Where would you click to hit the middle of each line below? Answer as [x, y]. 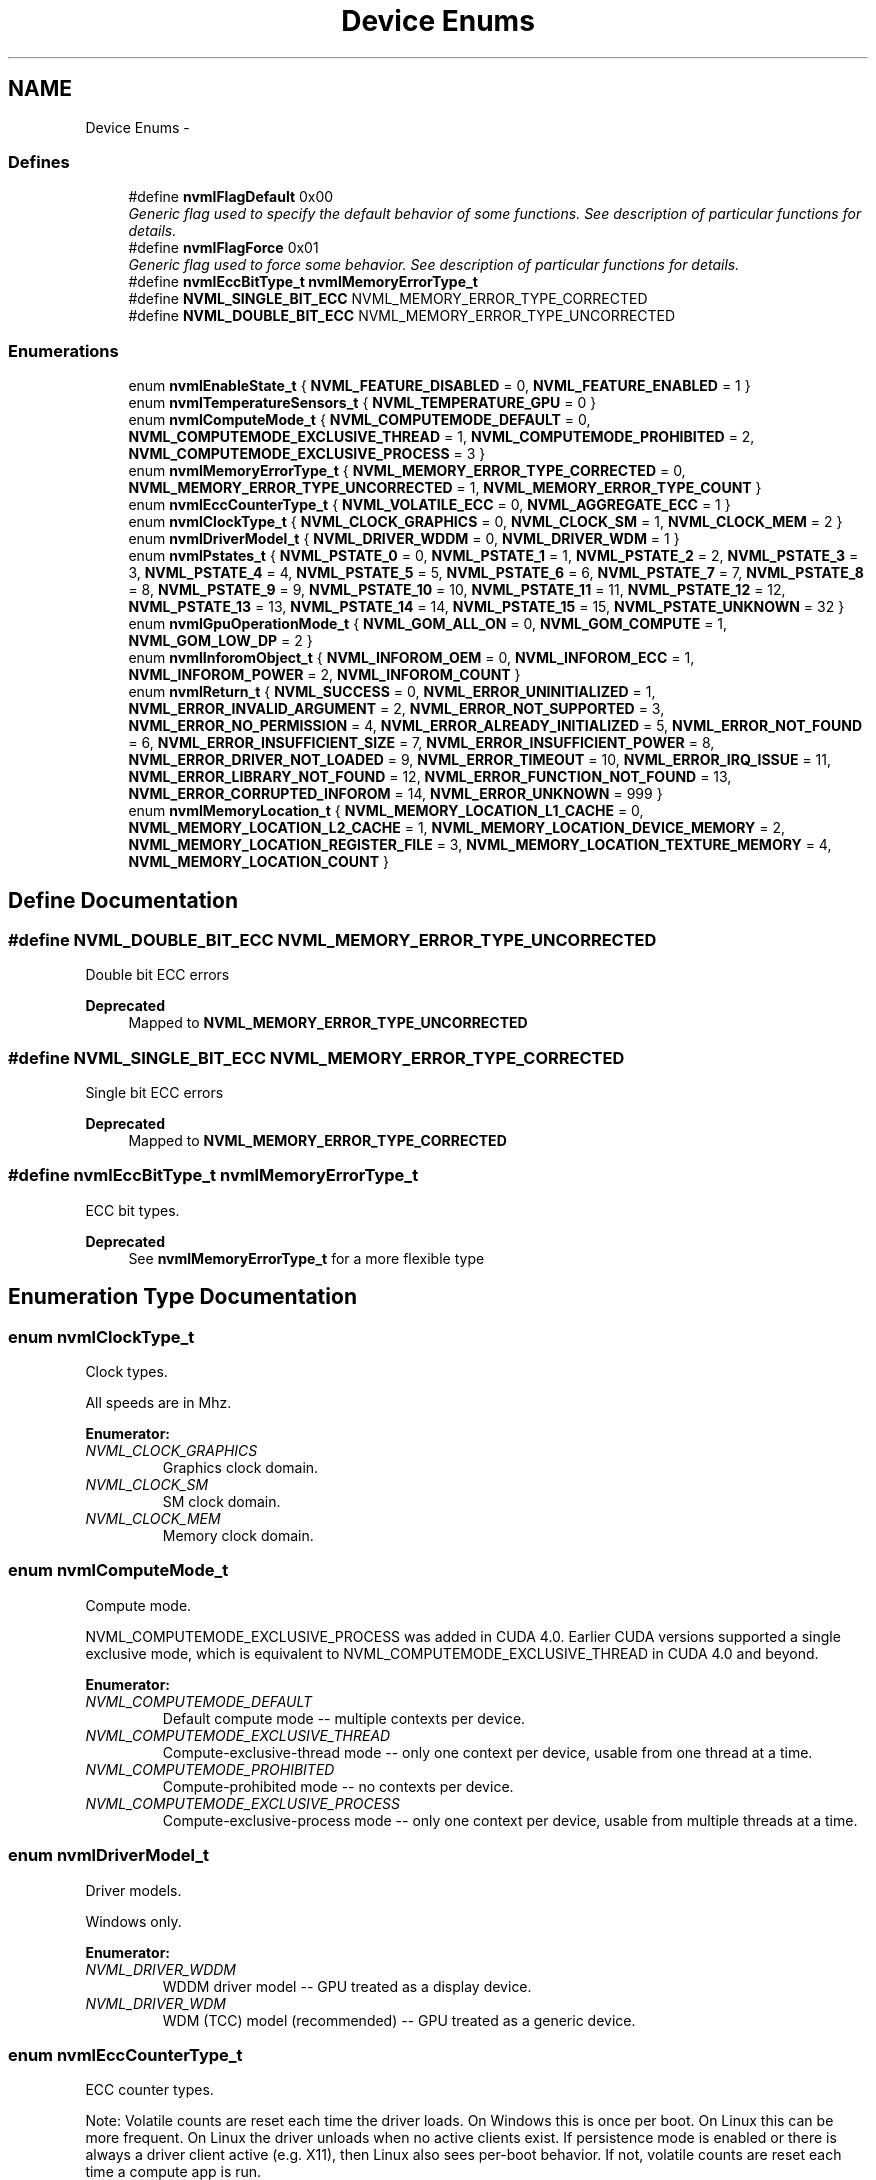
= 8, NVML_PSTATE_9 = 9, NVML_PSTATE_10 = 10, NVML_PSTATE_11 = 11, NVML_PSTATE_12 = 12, [457, 590]
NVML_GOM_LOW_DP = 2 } [220, 641]
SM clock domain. [221, 1502]
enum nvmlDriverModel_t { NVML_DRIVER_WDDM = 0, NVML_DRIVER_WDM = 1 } [404, 539]
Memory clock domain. [238, 1536]
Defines [39, 161]
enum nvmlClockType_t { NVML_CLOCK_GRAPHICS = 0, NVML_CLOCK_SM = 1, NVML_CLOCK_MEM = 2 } [485, 522]
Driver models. [133, 1890]
